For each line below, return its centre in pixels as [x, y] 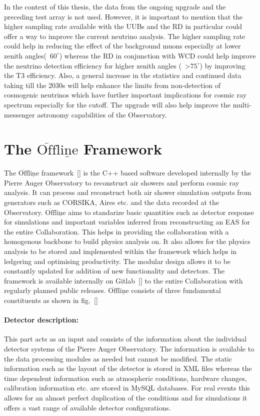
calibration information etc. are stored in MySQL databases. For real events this [127, 388]
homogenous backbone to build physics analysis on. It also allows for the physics [127, 241]
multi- [242, 104]
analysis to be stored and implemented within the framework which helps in [120, 251]
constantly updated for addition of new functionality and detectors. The [114, 271]
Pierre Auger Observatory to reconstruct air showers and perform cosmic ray [122, 182]
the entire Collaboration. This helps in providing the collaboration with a [116, 231]
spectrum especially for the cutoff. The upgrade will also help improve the [117, 104]
